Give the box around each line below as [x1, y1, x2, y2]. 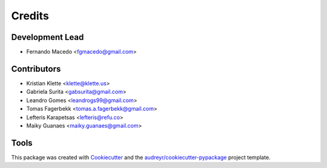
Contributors [11, 63, 61, 74]
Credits [11, 9, 50, 22]
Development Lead [11, 32, 84, 42]
